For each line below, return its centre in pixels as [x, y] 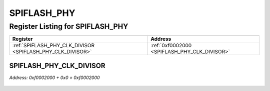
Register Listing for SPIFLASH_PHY [69, 26]
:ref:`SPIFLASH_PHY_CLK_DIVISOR [53, 46]
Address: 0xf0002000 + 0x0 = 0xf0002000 [54, 78]
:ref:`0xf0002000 [171, 46]
